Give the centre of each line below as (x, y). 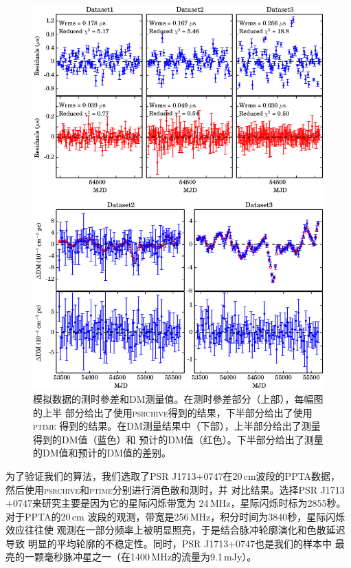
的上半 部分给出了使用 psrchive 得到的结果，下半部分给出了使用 (173, 412)
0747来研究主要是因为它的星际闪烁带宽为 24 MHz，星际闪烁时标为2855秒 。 (179, 503)
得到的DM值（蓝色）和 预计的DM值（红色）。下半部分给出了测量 (178, 439)
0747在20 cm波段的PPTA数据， (272, 475)
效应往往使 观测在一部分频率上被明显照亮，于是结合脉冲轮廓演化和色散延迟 (175, 530)
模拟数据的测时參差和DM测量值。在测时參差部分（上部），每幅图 (178, 398)
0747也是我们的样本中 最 (290, 543)
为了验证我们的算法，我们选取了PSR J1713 (101, 475)
